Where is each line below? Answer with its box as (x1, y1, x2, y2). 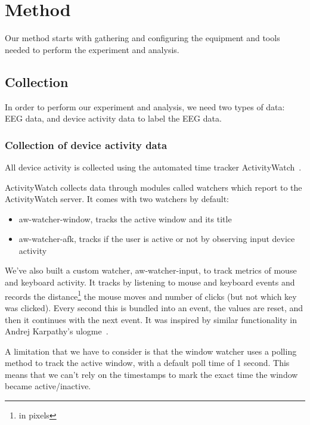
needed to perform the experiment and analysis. (5, 43, 179, 55)
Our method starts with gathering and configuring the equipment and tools (5, 32, 280, 44)
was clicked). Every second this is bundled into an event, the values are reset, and (5, 301, 303, 314)
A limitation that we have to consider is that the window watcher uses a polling (5, 345, 297, 357)
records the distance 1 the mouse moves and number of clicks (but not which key (5, 288, 297, 302)
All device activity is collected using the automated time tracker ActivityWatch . (5, 160, 302, 173)
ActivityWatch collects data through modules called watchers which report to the (5, 181, 302, 193)
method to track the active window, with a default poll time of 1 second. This (5, 356, 290, 369)
